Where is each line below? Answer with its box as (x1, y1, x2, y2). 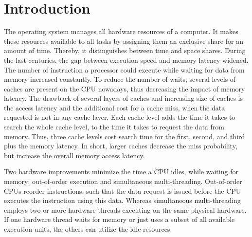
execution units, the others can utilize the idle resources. (4, 224, 172, 234)
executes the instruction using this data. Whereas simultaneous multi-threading (4, 195, 241, 205)
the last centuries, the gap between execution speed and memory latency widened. (4, 55, 249, 65)
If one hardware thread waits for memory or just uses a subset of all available (4, 214, 235, 224)
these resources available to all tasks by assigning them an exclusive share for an (4, 36, 243, 46)
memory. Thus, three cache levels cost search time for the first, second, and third (4, 131, 245, 141)
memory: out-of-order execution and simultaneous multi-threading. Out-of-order (4, 176, 242, 186)
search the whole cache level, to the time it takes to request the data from (4, 122, 224, 132)
